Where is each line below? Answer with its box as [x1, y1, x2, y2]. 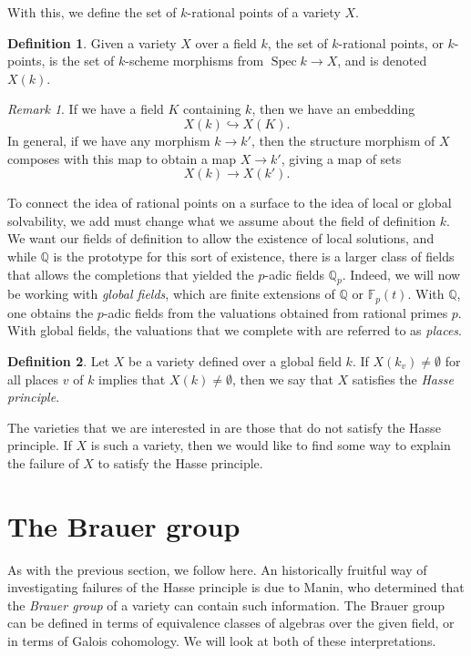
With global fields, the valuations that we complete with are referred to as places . [7, 321, 462, 340]
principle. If [7, 436, 72, 455]
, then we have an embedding [251, 99, 415, 118]
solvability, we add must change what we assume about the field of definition [7, 210, 436, 230]
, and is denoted [337, 51, 427, 70]
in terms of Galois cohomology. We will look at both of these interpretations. [7, 631, 436, 651]
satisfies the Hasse [352, 369, 454, 388]
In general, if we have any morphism [7, 130, 210, 149]
